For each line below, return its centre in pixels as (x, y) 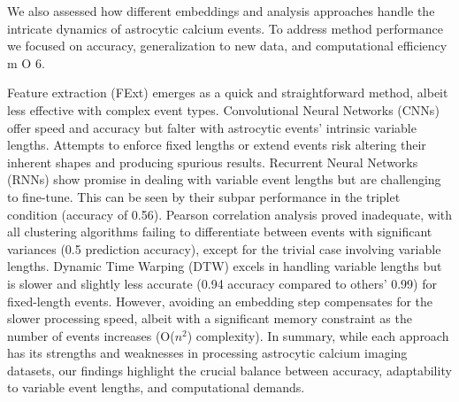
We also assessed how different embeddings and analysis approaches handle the (221, 11)
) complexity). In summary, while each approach (318, 335)
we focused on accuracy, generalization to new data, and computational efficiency (227, 46)
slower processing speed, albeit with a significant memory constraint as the (210, 318)
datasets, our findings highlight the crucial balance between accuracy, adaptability (229, 370)
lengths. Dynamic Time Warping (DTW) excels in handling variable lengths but (225, 266)
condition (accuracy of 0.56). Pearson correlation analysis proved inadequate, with (230, 214)
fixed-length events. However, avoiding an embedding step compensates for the (220, 301)
